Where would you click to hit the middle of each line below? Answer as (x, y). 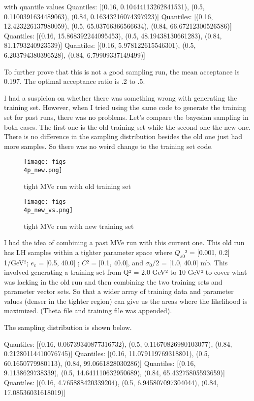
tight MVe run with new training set (79, 226)
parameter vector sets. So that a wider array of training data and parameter (119, 291)
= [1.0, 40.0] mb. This (194, 262)
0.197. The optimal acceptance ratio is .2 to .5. (75, 81)
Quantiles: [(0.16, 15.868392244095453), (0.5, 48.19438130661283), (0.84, (113, 35)
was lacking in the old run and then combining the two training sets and (113, 281)
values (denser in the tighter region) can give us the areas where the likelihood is (126, 301)
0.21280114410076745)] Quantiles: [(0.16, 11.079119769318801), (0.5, (107, 353)
